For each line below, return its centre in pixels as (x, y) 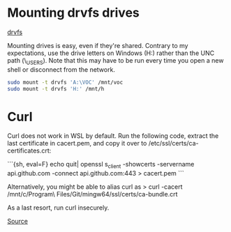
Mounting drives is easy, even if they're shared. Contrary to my (98, 45)
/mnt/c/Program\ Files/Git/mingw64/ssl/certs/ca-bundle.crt (92, 194)
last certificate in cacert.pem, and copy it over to (77, 144)
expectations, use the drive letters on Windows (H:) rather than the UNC (111, 53)
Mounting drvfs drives (73, 13)
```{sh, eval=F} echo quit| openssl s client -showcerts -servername (101, 165)
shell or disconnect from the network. (61, 69)
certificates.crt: (29, 150)
